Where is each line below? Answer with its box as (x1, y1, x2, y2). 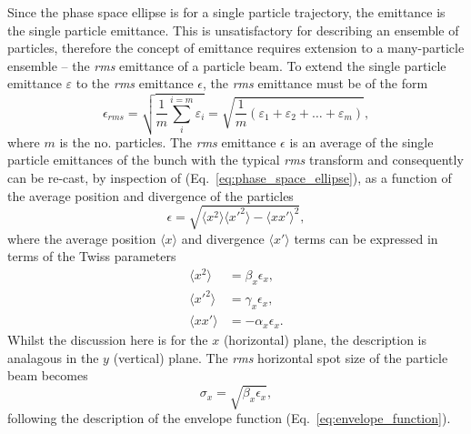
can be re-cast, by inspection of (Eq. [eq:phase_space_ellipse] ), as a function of (7, 167, 452, 187)
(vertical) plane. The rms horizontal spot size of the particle (113, 348, 448, 367)
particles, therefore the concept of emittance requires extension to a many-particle (7, 38, 465, 57)
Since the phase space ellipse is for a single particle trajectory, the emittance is (7, 3, 446, 21)
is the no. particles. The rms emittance (59, 132, 276, 151)
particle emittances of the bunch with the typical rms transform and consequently (7, 150, 464, 169)
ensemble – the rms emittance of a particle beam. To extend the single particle (7, 56, 446, 75)
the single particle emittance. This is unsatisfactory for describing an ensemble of (7, 20, 459, 39)
